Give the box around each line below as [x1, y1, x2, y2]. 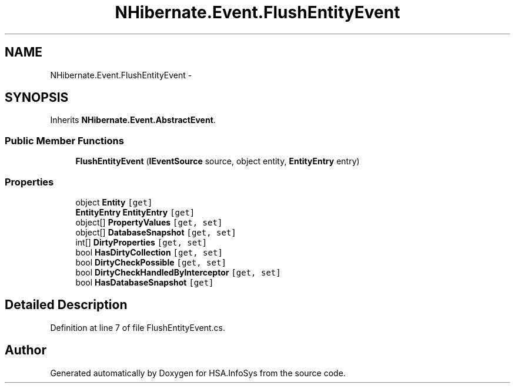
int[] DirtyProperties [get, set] [75, 237, 208, 247]
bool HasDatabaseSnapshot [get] [75, 277, 214, 287]
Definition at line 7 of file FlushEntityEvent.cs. [50, 322, 225, 333]
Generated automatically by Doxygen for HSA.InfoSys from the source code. [50, 367, 346, 378]
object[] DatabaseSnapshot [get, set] [75, 227, 236, 237]
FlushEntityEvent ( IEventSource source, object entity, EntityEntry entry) [75, 156, 360, 167]
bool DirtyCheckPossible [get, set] [75, 257, 226, 267]
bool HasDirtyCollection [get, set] [75, 247, 223, 257]
